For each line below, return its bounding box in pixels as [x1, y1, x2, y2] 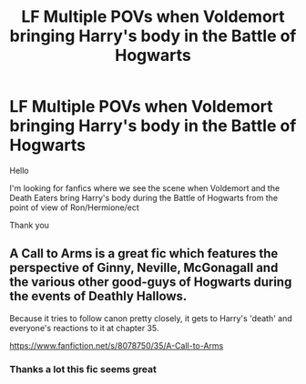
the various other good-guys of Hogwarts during [9, 275, 292, 290]
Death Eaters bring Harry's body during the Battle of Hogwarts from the [9, 192, 279, 203]
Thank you [9, 219, 50, 230]
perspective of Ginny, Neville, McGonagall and [9, 260, 279, 276]
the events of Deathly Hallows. [9, 288, 188, 304]
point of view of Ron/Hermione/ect [9, 202, 139, 213]
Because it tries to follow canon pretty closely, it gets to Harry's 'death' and [9, 312, 293, 324]
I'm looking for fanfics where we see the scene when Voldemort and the [9, 182, 280, 193]
